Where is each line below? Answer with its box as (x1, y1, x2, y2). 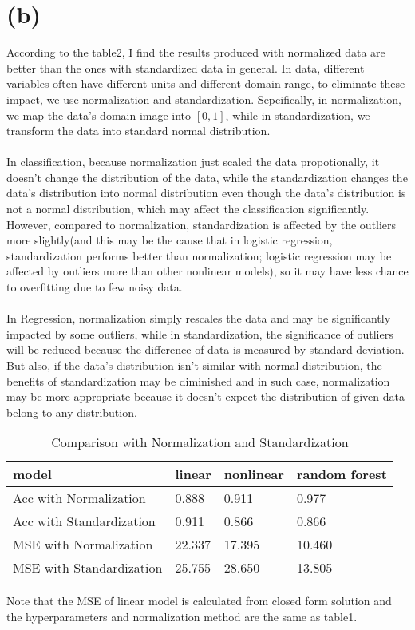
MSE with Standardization (13, 558, 163, 577)
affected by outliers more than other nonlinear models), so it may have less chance (6, 263, 409, 279)
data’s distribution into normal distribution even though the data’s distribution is (6, 184, 406, 201)
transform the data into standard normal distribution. (6, 122, 271, 139)
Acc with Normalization (13, 489, 146, 508)
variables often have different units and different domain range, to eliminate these (6, 75, 405, 92)
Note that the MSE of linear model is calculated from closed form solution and (6, 592, 392, 609)
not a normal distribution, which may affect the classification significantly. (6, 200, 370, 217)
